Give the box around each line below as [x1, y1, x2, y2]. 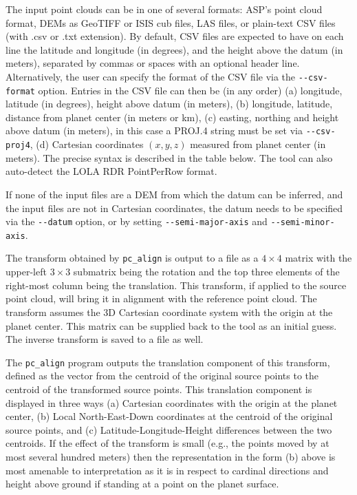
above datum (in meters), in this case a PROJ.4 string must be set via [6, 123, 303, 138]
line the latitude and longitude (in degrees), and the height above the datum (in [6, 42, 343, 56]
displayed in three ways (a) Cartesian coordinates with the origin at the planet [6, 395, 338, 410]
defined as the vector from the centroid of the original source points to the [6, 368, 319, 383]
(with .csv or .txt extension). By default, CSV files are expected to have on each [6, 29, 344, 43]
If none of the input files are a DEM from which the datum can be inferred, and [6, 187, 343, 201]
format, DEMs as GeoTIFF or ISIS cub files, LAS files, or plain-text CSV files [6, 15, 336, 30]
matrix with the [285, 251, 352, 265]
